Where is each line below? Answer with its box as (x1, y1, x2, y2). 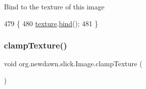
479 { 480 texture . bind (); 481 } (4, 18, 98, 28)
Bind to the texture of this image (4, 1, 104, 11)
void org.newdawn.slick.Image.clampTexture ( (4, 58, 143, 69)
